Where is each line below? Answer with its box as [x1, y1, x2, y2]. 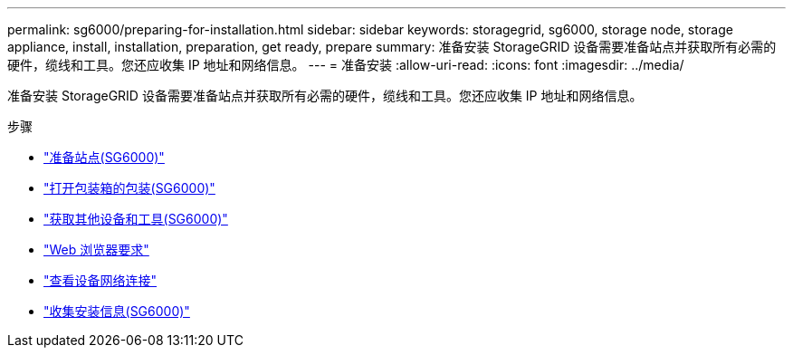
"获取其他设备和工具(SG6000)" [43, 211, 228, 226]
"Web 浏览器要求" [43, 242, 149, 257]
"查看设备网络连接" [43, 273, 158, 288]
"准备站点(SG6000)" [43, 149, 165, 165]
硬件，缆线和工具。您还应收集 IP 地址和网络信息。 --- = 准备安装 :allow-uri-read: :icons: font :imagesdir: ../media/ [7, 57, 684, 72]
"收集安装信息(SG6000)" [43, 303, 190, 319]
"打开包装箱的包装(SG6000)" [43, 180, 215, 196]
